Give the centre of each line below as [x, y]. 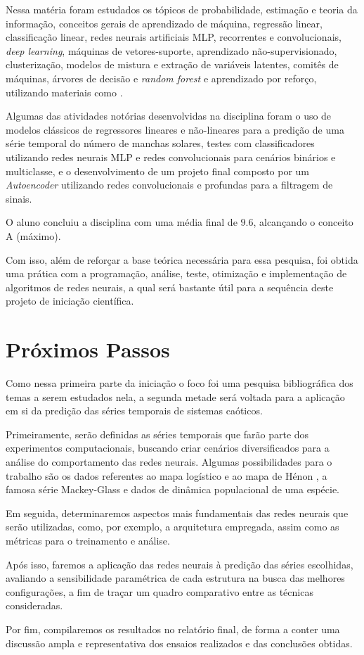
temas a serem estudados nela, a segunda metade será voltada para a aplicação [175, 396]
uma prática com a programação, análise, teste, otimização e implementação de [176, 273]
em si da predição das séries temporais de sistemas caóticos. [134, 411]
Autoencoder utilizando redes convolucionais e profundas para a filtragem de [169, 185]
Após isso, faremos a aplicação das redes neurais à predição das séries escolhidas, [180, 564]
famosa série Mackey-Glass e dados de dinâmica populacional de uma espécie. [173, 489]
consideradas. [34, 605]
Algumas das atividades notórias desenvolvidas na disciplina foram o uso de [169, 116]
